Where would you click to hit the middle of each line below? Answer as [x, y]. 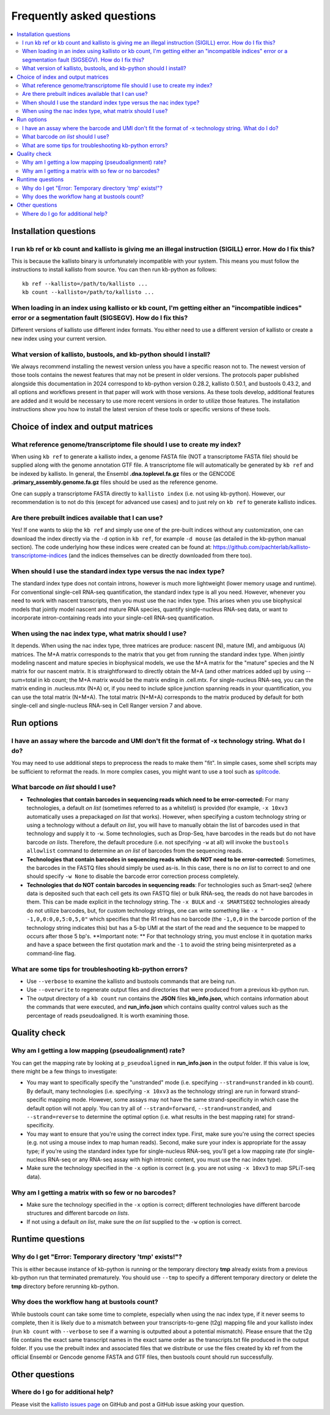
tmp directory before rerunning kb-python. [65, 1286]
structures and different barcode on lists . [78, 1213]
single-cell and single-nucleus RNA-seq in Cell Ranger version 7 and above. [107, 705]
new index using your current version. [59, 338]
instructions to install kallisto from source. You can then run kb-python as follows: [114, 269]
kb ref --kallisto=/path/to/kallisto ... [85, 283]
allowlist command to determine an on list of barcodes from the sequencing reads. [135, 851]
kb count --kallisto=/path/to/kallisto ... [88, 292]
